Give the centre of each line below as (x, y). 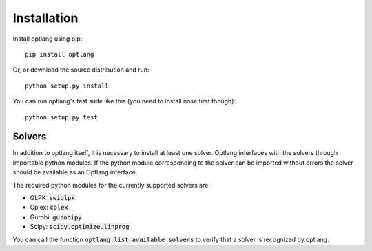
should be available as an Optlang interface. (75, 172)
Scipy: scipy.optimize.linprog (80, 227)
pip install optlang (60, 54)
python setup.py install (67, 86)
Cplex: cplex (49, 208)
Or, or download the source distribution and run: (81, 70)
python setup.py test (61, 117)
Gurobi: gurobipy (56, 217)
